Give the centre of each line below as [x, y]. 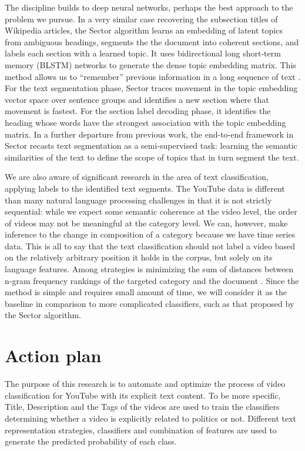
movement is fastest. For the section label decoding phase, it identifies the [138, 111]
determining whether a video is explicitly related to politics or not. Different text [150, 418]
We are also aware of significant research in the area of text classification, [137, 177]
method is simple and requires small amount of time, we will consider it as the [146, 292]
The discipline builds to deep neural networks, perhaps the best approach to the [149, 7]
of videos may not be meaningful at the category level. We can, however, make [146, 223]
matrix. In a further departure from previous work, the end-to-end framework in [149, 134]
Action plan [53, 355]
